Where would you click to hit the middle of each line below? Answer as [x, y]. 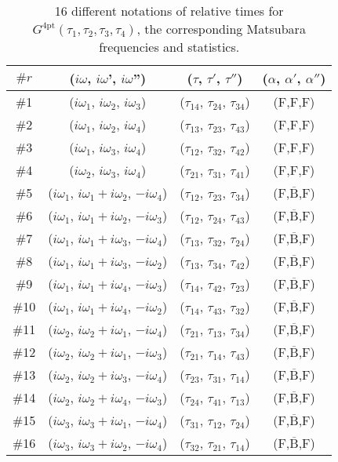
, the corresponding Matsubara [221, 29]
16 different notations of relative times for [169, 11]
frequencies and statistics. [169, 47]
